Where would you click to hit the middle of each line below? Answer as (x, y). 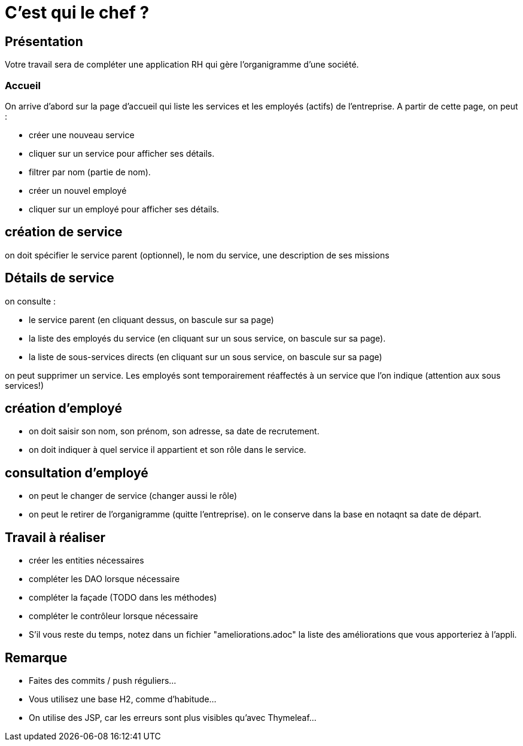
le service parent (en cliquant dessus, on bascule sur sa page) (151, 319)
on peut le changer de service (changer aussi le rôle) (133, 496)
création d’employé (63, 409)
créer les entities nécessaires (86, 561)
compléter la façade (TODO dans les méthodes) (123, 598)
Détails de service (60, 278)
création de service (64, 232)
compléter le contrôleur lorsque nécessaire (114, 616)
